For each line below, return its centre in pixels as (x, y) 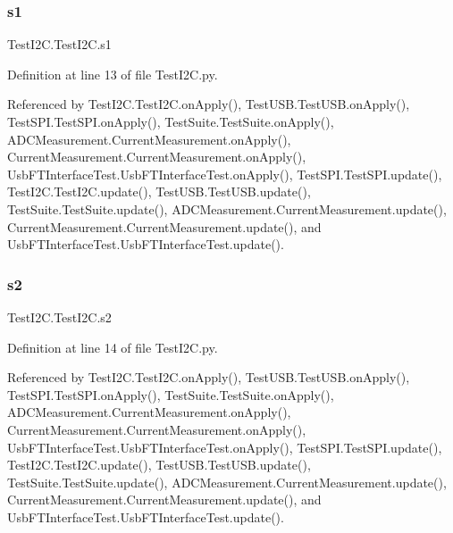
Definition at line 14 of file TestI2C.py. (113, 347)
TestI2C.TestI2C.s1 (59, 44)
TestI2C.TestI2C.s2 (59, 316)
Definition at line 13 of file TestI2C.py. (113, 74)
